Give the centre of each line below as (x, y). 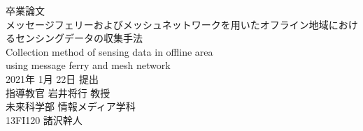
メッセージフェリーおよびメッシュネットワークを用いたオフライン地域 (167, 24)
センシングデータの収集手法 (79, 38)
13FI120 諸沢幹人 (44, 120)
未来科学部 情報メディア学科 (71, 106)
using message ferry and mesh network (88, 65)
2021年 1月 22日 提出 (52, 78)
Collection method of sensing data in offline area (109, 51)
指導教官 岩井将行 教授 (58, 92)
